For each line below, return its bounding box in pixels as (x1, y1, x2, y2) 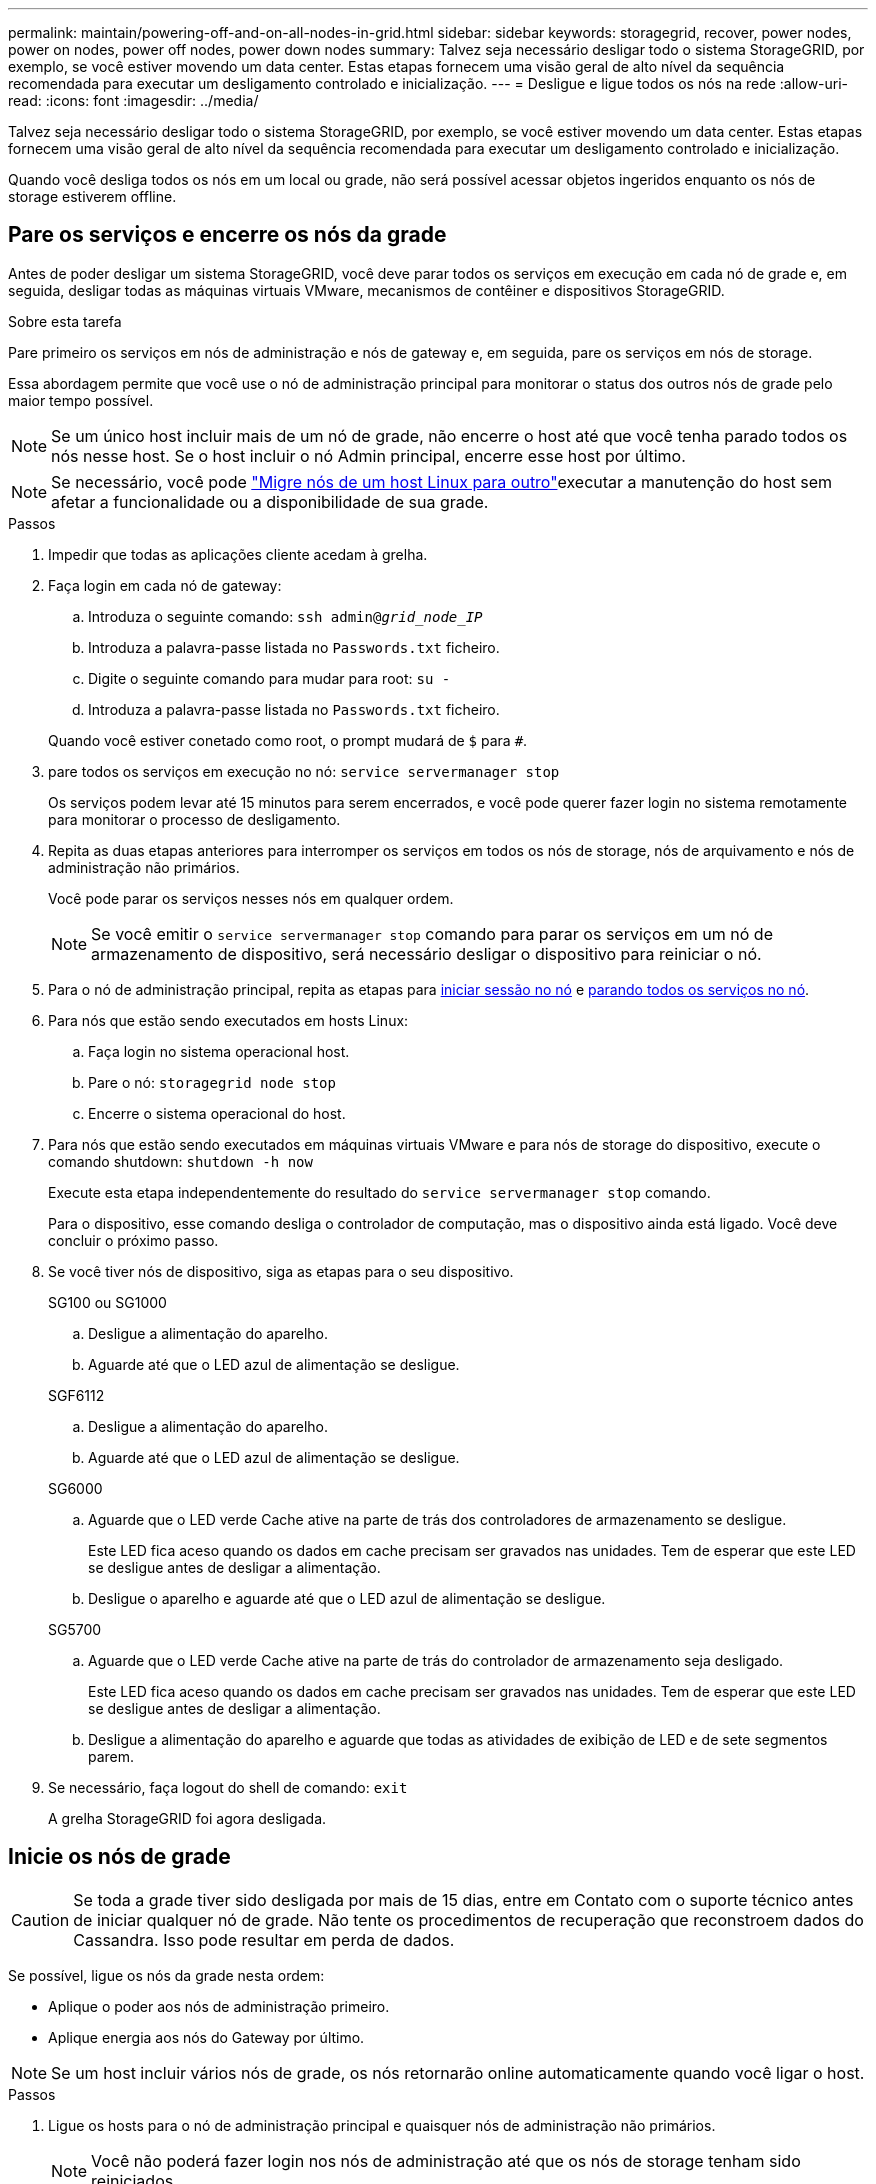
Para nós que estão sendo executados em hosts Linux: (48, 1011, 409, 1029)
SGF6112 (48, 1386, 105, 1404)
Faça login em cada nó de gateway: (48, 576, 282, 594)
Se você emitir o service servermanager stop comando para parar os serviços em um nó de (91, 923, 773, 944)
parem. (88, 1747, 135, 1765)
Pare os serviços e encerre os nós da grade (8, 222, 447, 248)
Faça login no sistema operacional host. (88, 1042, 350, 1060)
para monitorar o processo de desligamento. (48, 810, 341, 828)
